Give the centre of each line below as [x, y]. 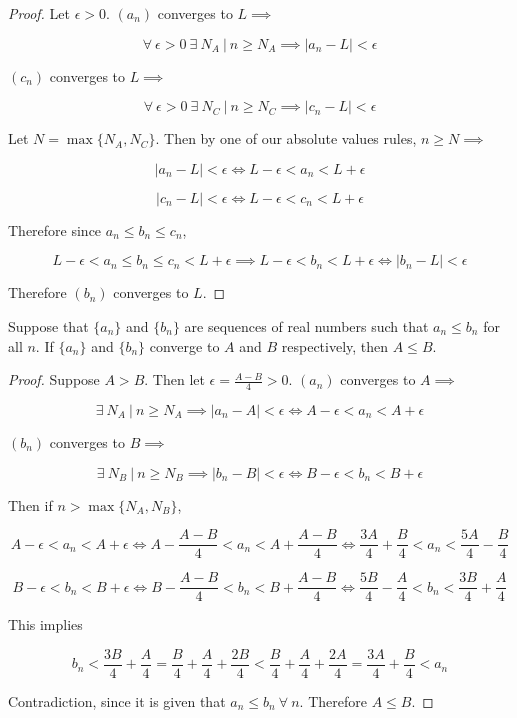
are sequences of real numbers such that [306, 325]
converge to [184, 345]
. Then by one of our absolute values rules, [286, 138]
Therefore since [55, 229]
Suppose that [48, 325]
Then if [30, 504]
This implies [45, 624]
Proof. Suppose [54, 379]
